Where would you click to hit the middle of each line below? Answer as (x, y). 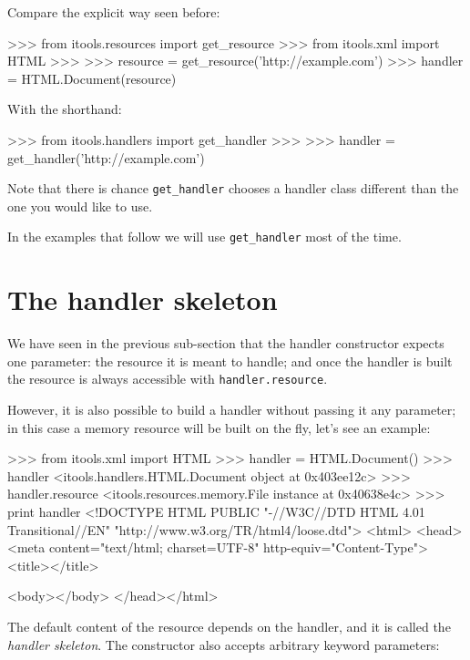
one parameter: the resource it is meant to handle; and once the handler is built (230, 361)
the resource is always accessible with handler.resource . (168, 379)
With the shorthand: (65, 109)
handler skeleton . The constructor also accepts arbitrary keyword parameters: (224, 644)
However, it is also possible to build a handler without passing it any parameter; (232, 410)
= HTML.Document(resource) (92, 78)
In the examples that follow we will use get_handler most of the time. (204, 237)
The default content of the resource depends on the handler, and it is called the (229, 626)
